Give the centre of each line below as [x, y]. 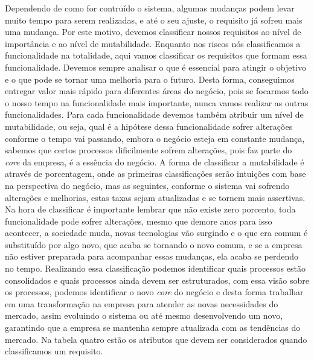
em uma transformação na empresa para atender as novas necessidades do [142, 303]
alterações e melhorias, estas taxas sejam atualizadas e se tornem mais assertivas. [155, 197]
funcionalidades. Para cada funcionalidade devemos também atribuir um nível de [154, 114]
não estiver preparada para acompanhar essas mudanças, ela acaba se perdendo [152, 256]
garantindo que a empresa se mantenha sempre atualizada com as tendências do [153, 327]
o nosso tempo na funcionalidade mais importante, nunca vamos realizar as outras [157, 102]
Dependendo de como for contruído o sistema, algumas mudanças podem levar [150, 8]
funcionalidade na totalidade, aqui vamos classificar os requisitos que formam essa [156, 55]
